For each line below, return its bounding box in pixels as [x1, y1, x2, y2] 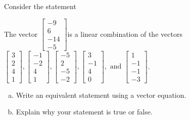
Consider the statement [4, 1, 76, 11]
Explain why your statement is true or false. [16, 106, 153, 117]
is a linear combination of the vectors [67, 28, 182, 39]
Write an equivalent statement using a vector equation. [16, 89, 186, 100]
